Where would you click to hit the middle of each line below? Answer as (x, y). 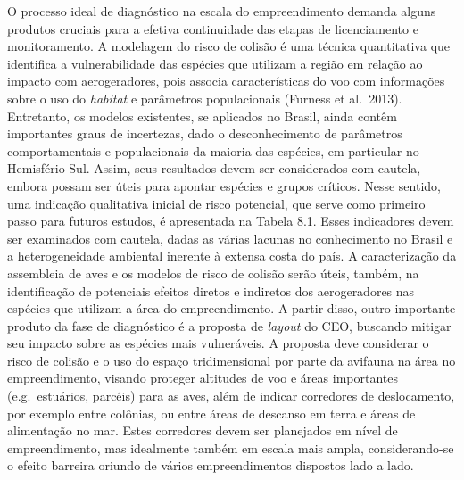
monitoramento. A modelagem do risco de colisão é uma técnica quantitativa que (229, 46)
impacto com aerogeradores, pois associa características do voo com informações (226, 81)
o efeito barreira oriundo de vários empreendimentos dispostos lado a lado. (211, 465)
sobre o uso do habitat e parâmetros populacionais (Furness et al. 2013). (205, 98)
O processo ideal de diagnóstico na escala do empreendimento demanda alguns (222, 11)
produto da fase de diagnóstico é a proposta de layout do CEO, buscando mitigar (229, 325)
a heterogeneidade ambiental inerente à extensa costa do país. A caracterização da (232, 256)
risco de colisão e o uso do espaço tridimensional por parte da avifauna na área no (232, 360)
